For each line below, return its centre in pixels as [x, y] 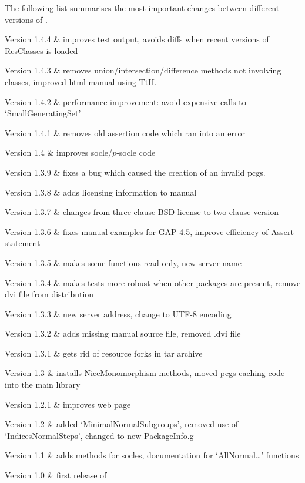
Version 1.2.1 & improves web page [68, 404]
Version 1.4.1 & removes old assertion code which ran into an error [125, 133]
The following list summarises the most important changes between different [142, 8]
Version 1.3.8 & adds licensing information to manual [101, 192]
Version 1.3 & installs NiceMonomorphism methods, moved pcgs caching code [145, 373]
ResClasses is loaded [41, 50]
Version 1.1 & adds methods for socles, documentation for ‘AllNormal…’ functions [152, 455]
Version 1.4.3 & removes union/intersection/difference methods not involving [143, 70]
